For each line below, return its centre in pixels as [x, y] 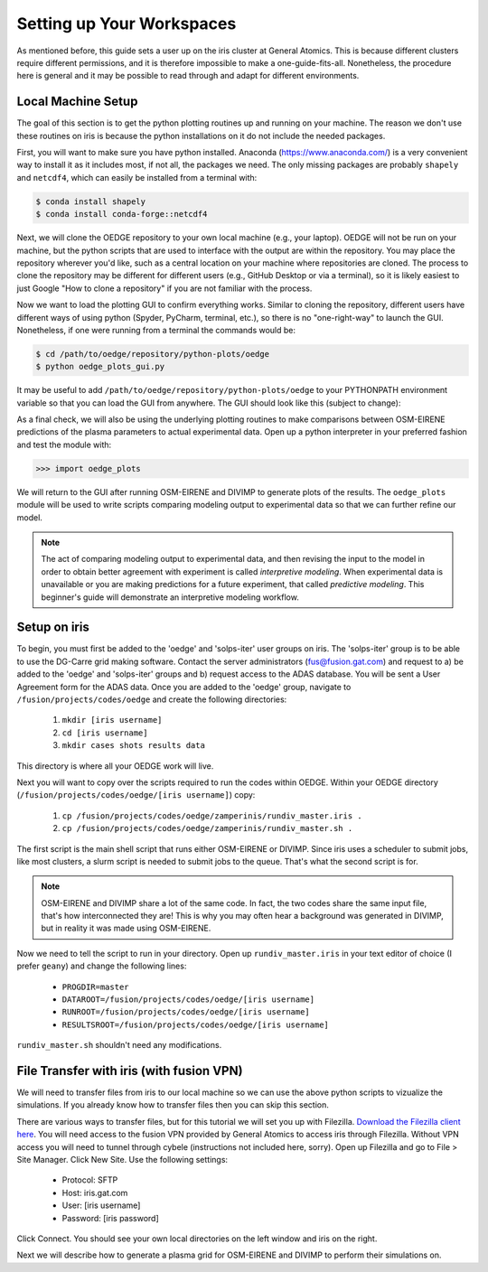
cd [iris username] [105, 733]
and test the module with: [64, 444]
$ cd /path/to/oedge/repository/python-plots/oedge [153, 354]
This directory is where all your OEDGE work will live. [115, 766]
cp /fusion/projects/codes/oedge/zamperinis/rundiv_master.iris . [212, 816]
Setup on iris [53, 627]
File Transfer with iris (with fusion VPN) [130, 1071]
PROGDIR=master [96, 987]
